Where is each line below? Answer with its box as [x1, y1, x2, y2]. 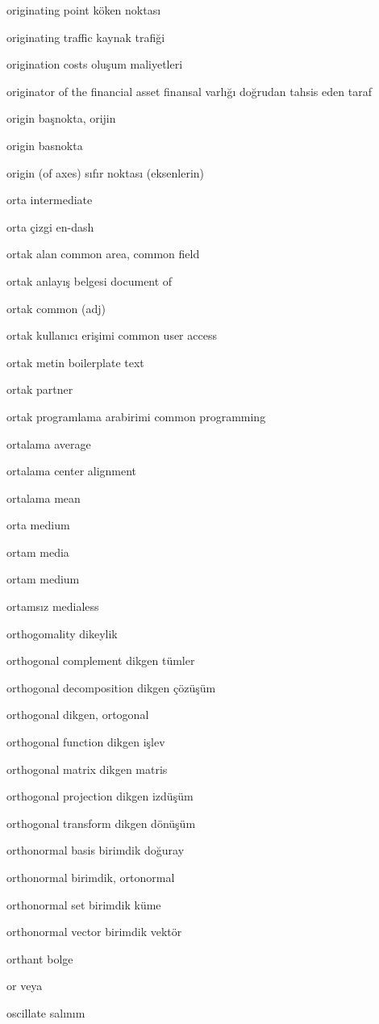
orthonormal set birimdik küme [6, 896, 161, 913]
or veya [6, 977, 43, 994]
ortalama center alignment [6, 462, 137, 479]
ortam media [6, 543, 69, 560]
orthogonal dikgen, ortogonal [6, 706, 149, 723]
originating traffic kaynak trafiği [6, 28, 165, 45]
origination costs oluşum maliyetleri [6, 56, 183, 73]
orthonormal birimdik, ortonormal [6, 869, 175, 885]
